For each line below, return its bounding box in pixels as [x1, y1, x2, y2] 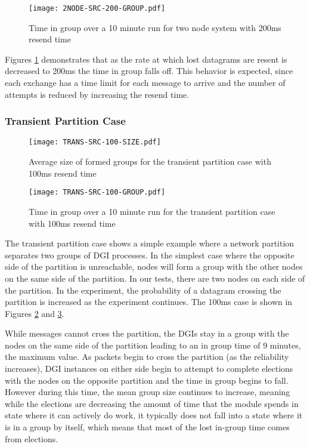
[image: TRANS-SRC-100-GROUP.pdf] [29, 188, 166, 197]
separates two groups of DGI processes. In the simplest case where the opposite [5, 248, 294, 261]
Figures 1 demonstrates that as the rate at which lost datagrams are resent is [5, 53, 287, 65]
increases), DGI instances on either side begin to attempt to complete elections [5, 362, 293, 375]
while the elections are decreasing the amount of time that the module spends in [5, 397, 299, 409]
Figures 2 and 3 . [5, 307, 64, 319]
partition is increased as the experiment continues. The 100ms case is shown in [5, 295, 293, 308]
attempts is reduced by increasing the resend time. [5, 88, 190, 100]
